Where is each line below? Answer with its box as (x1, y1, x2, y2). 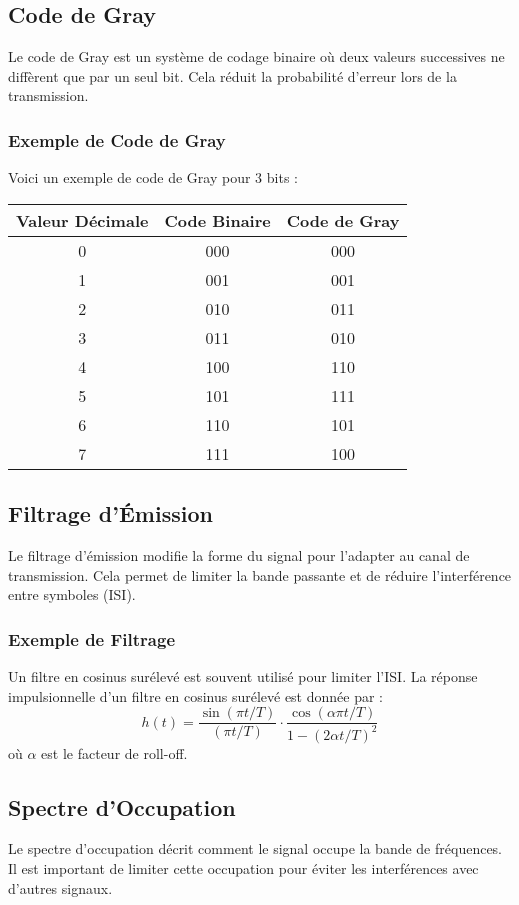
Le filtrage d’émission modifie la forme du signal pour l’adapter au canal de (8, 545, 470, 565)
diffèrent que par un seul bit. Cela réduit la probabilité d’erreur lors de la (8, 65, 457, 86)
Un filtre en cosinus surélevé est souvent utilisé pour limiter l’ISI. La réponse (8, 666, 478, 686)
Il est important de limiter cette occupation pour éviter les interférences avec (8, 857, 479, 878)
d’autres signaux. (8, 877, 113, 898)
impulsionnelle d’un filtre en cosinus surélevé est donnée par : (8, 685, 384, 706)
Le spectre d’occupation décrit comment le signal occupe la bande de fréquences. (8, 838, 503, 859)
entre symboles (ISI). (8, 584, 136, 605)
